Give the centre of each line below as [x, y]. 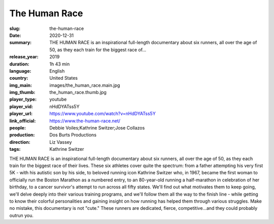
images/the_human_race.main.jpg [85, 85]
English [57, 71]
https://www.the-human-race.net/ [85, 121]
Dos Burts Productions [73, 135]
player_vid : [21, 106]
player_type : [23, 100]
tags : [15, 149]
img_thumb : [22, 92]
